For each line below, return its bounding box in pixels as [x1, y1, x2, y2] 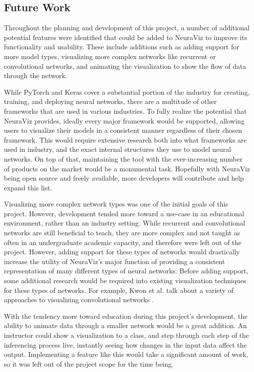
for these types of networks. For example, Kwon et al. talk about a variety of [4, 285, 233, 295]
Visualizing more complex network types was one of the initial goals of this [4, 199, 228, 209]
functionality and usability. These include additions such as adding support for [4, 41, 239, 52]
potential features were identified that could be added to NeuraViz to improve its [4, 32, 247, 42]
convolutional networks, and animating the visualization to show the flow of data [4, 61, 246, 71]
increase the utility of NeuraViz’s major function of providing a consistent [4, 256, 225, 266]
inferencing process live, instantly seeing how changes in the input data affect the [4, 339, 247, 350]
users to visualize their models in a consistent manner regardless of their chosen [4, 125, 242, 135]
